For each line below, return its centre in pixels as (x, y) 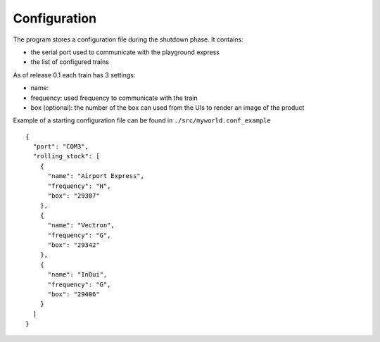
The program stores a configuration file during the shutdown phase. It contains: (128, 39)
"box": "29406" (74, 294)
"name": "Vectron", (81, 226)
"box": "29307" (74, 196)
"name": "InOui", (77, 275)
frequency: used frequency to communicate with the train (114, 98)
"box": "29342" (74, 245)
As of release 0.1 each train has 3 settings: (74, 75)
